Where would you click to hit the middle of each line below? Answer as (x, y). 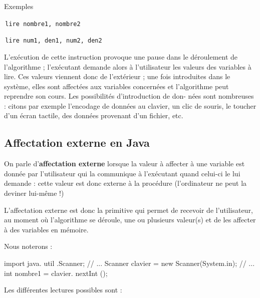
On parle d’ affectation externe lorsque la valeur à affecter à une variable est (124, 164)
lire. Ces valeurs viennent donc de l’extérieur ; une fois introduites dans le (117, 76)
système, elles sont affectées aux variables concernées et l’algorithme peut (116, 86)
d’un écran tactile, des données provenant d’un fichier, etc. (94, 115)
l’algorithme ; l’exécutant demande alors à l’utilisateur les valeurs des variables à (128, 66)
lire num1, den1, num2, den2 (54, 41)
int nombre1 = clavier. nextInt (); (56, 273)
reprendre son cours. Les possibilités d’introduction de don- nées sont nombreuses (129, 96)
